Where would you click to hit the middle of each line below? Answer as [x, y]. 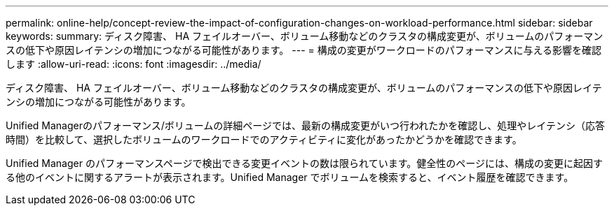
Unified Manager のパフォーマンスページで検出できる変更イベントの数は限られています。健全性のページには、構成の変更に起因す [304, 163]
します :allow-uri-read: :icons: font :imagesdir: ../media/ [134, 64]
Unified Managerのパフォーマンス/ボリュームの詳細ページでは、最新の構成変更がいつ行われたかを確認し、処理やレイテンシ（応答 [306, 125]
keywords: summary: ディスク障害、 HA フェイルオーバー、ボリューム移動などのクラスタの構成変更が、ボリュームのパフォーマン [305, 36]
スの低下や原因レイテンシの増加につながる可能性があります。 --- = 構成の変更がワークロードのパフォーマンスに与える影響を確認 [304, 50]
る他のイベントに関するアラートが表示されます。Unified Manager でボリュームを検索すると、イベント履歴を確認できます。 [290, 177]
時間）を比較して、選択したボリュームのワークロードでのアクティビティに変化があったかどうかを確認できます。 [264, 139]
